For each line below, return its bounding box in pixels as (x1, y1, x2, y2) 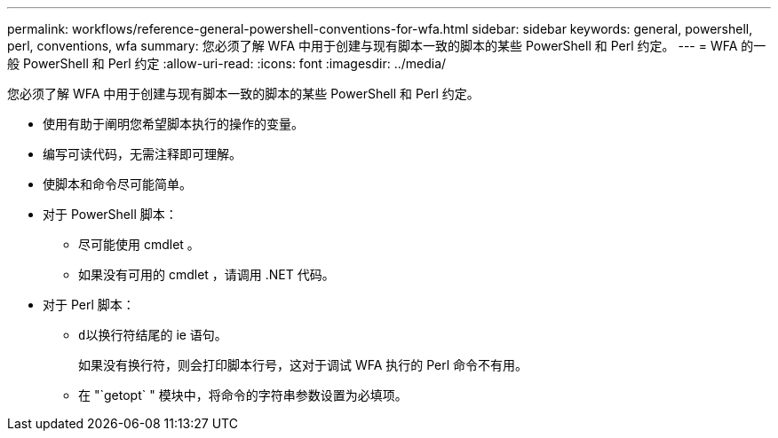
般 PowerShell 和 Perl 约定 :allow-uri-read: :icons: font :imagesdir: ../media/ (7, 56, 447, 71)
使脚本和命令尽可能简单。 (43, 176, 192, 192)
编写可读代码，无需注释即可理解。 (43, 146, 242, 161)
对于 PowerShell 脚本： (43, 207, 178, 222)
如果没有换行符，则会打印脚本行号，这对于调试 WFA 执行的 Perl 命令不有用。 (78, 357, 528, 372)
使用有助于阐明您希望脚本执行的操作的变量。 (43, 116, 304, 131)
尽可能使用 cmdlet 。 (78, 237, 200, 252)
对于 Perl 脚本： (43, 297, 135, 312)
